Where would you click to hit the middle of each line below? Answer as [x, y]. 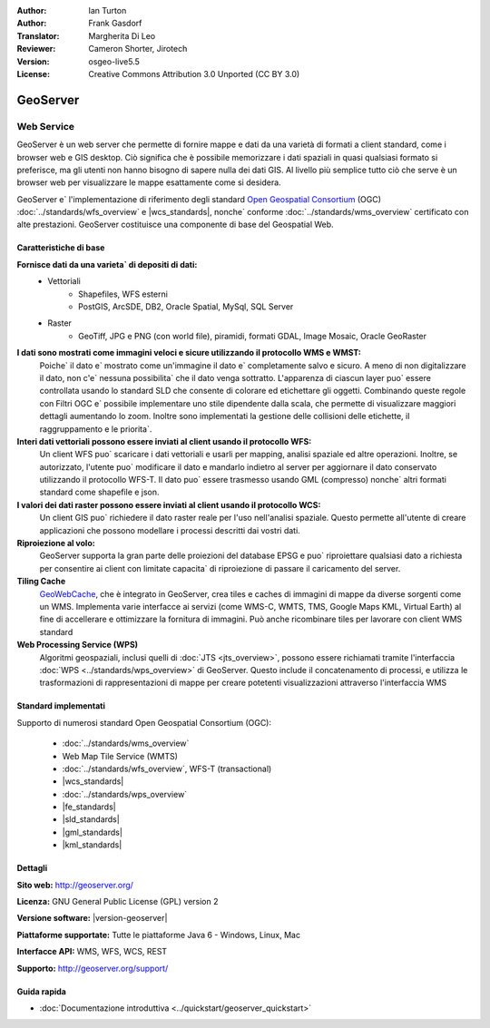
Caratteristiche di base [61, 248]
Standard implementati [61, 706]
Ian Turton [108, 10]
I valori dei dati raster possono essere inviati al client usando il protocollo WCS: [169, 504]
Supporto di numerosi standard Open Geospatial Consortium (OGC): [144, 722]
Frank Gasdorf [115, 24]
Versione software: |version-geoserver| [92, 918]
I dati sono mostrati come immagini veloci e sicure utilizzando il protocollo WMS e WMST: [189, 353]
